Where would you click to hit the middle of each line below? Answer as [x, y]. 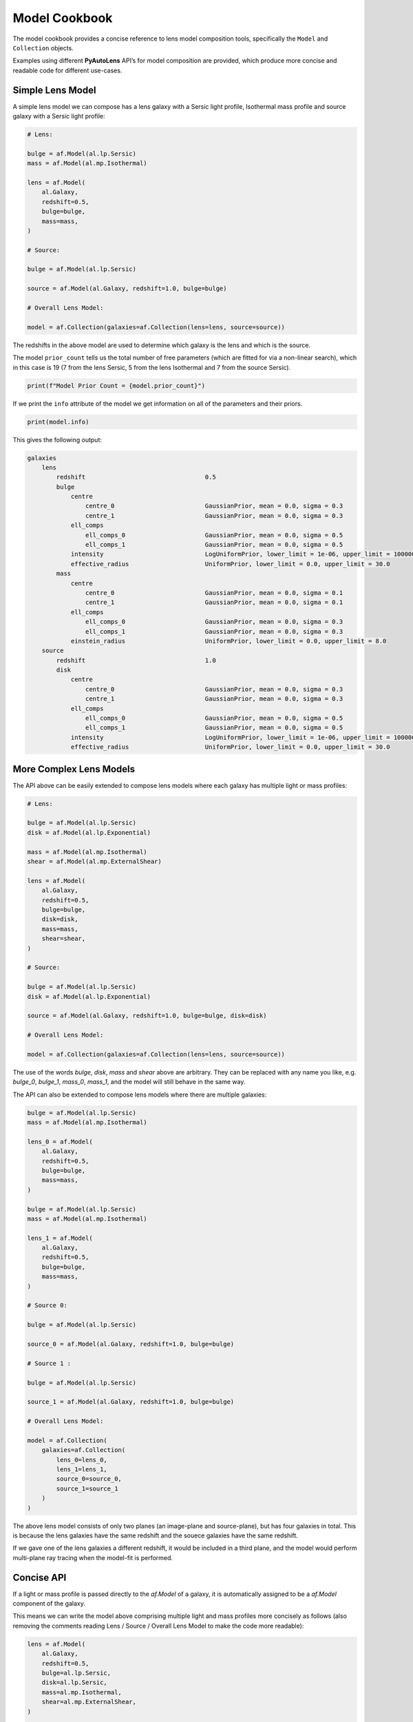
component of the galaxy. [49, 1604]
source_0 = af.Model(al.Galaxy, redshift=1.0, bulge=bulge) [131, 1344]
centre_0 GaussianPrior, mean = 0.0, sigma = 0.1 [214, 593]
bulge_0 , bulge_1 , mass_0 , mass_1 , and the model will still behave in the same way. [129, 1082]
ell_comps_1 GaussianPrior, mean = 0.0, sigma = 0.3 [214, 631]
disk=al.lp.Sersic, [75, 1683]
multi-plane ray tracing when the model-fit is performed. [93, 1557]
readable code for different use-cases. [67, 70]
